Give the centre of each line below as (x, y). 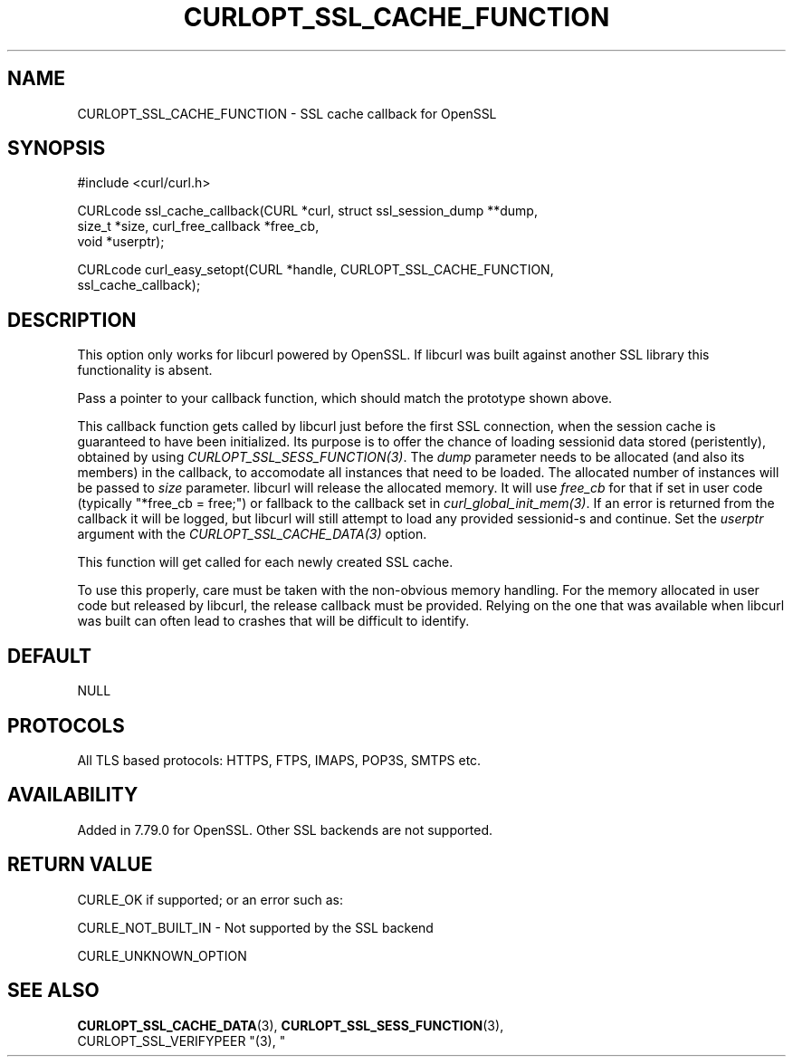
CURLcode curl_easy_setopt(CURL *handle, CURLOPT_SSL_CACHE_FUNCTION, (315, 270)
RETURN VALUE (80, 865)
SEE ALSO (53, 991)
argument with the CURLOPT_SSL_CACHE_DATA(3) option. (252, 534)
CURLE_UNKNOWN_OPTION (162, 955)
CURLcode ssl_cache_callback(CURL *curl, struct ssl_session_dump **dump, (307, 211)
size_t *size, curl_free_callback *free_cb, (198, 226)
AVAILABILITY (73, 795)
